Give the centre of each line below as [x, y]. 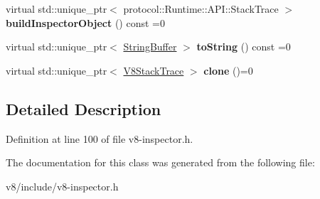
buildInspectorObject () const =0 [85, 22]
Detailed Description [84, 108]
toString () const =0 [244, 47]
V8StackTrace [154, 70]
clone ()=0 [228, 70]
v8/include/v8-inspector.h [62, 186]
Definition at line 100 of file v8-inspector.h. [100, 138]
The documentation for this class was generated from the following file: [160, 162]
